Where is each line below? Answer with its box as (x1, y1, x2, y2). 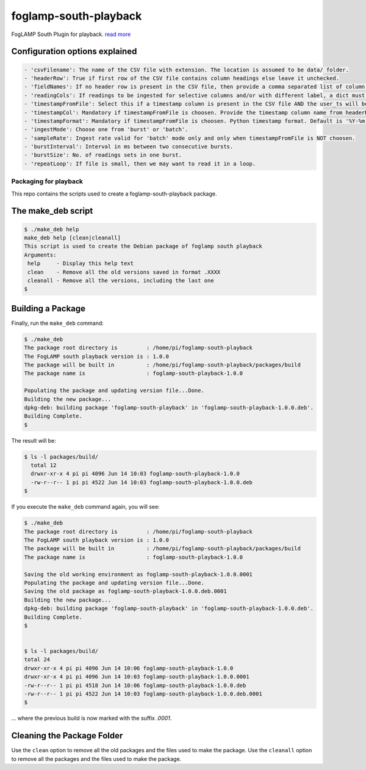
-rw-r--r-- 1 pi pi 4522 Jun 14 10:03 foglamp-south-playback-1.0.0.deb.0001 (24, 691, 262, 697)
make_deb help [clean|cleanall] (24, 234, 121, 241)
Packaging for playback (11, 177, 84, 186)
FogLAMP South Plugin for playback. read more (11, 31, 131, 38)
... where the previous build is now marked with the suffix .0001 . (11, 714, 172, 722)
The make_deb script (11, 206, 93, 216)
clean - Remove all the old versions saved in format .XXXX (27, 269, 221, 275)
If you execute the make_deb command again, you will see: (11, 503, 160, 510)
